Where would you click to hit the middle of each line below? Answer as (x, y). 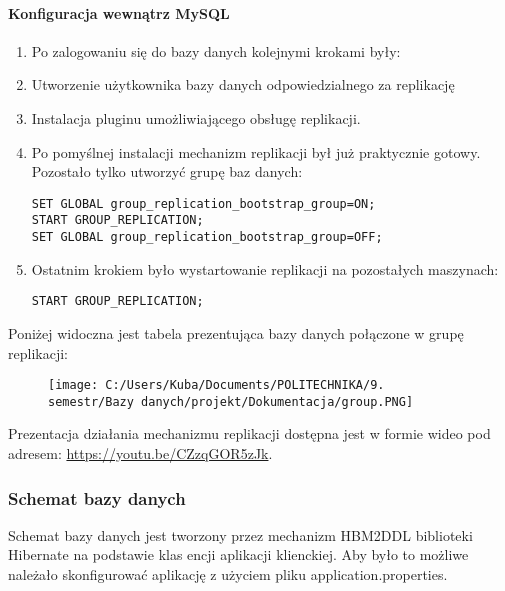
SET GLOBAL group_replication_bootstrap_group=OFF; (207, 237)
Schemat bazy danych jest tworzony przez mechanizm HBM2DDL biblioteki (240, 534)
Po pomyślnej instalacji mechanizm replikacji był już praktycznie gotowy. (256, 151)
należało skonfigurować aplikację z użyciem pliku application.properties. (228, 574)
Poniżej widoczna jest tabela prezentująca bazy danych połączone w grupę (236, 332)
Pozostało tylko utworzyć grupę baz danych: (167, 171)
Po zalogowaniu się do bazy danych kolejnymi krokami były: (216, 50)
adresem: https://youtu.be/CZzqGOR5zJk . (140, 453)
